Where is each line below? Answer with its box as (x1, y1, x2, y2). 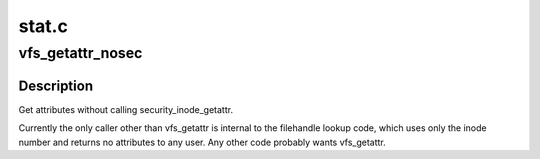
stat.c (18, 15, 69, 37)
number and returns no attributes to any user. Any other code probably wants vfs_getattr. (18, 136, 387, 148)
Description (18, 77, 94, 94)
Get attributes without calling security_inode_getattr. (18, 103, 234, 115)
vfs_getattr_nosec (18, 44, 143, 62)
